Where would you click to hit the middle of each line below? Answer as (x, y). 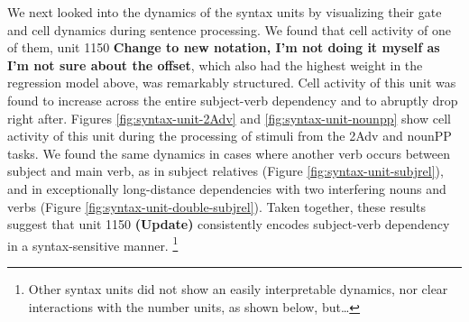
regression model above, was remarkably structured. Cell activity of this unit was (232, 83)
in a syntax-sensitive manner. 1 (93, 244)
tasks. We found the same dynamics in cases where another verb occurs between (229, 153)
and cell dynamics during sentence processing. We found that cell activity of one (229, 29)
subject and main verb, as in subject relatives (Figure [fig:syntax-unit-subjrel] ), (225, 171)
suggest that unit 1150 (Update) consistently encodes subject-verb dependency (229, 224)
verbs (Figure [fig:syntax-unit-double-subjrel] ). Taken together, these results (217, 206)
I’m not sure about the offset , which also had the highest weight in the (215, 64)
